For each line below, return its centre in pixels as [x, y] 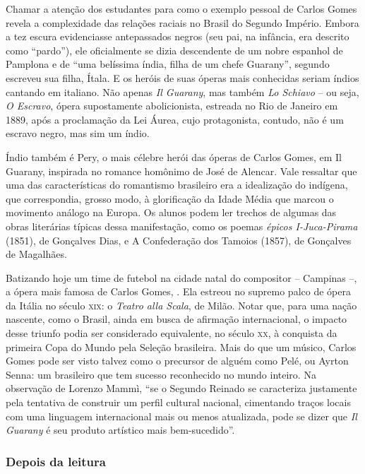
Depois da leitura [56, 461]
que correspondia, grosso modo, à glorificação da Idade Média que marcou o [170, 198]
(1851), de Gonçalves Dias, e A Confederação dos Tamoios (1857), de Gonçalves [179, 240]
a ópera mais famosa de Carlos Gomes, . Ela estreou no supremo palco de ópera [178, 291]
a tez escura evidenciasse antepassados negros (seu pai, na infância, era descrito [178, 36]
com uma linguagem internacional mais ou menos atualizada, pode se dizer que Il [181, 416]
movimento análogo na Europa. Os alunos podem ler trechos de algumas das [171, 212]
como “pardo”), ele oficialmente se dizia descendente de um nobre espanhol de [174, 50]
